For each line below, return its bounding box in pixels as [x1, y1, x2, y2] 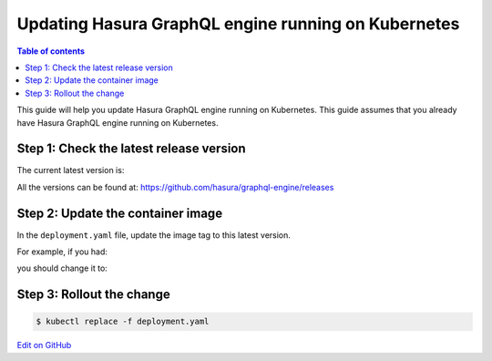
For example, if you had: [16, 246, 108, 257]
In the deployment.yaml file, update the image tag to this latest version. [16, 229, 292, 241]
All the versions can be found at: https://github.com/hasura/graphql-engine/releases [16, 181, 334, 192]
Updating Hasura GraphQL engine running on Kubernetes [16, 14, 460, 34]
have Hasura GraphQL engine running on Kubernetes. [16, 117, 219, 128]
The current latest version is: [16, 165, 125, 176]
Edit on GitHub [16, 340, 72, 351]
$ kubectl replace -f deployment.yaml [36, 316, 210, 327]
